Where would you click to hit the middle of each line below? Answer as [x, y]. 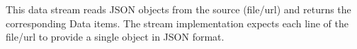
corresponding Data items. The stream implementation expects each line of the [177, 23]
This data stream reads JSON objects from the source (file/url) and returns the [178, 9]
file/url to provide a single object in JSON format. [115, 37]
